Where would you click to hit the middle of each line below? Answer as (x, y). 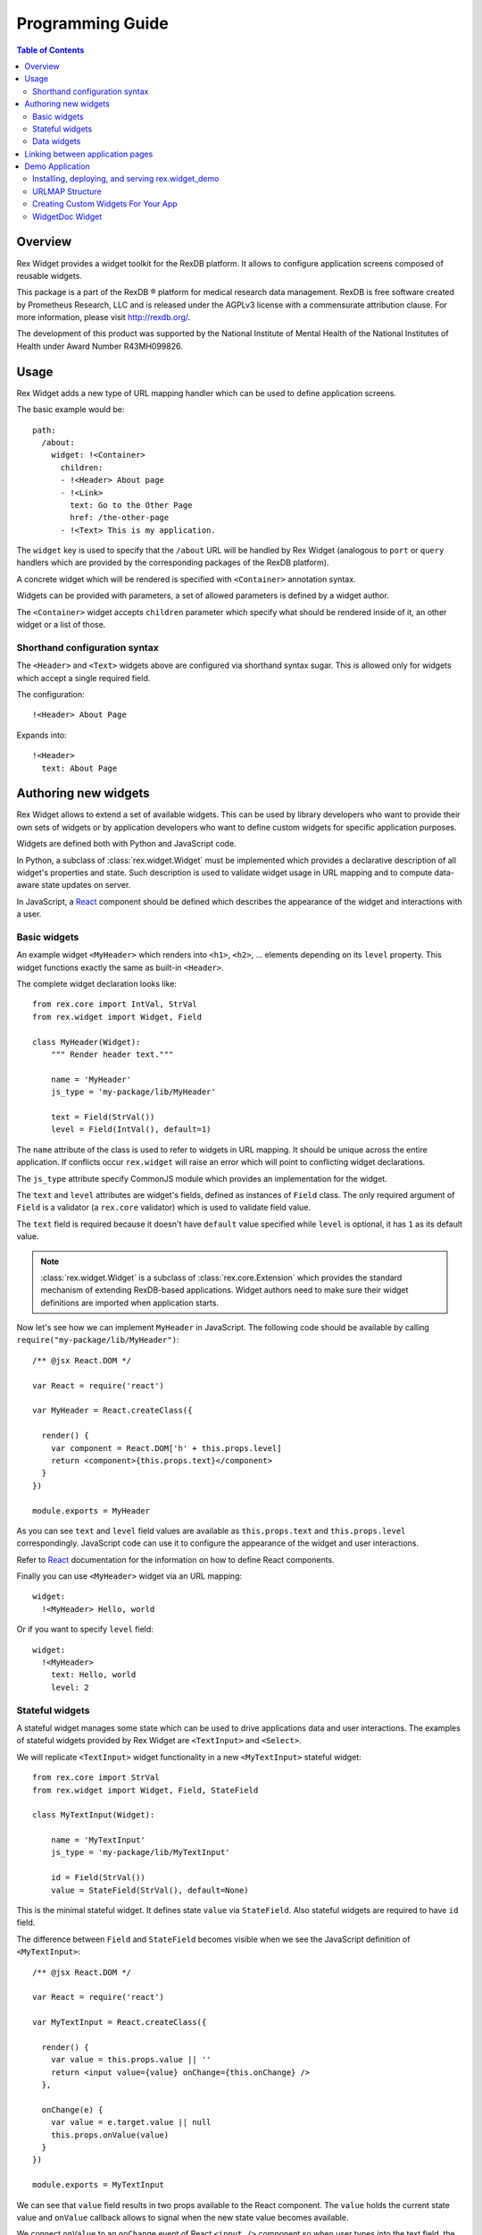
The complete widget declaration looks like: (97, 984)
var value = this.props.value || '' (131, 2060)
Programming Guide (92, 23)
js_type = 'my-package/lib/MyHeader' (133, 1092)
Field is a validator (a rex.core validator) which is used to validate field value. (164, 1208)
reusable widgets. (49, 275)
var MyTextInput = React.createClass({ (120, 2022)
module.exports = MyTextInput (99, 2185)
